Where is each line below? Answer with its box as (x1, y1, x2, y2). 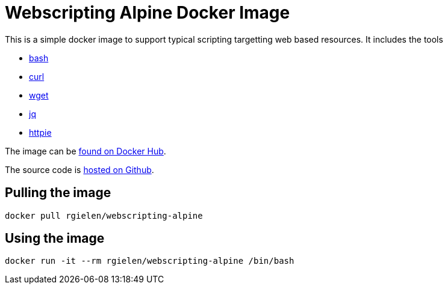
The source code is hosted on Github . (5, 164, 154, 175)
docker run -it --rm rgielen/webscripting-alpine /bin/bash (5, 256, 294, 266)
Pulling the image (5, 185, 111, 201)
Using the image (5, 231, 105, 246)
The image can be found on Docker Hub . (5, 145, 166, 156)
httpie (29, 127, 52, 138)
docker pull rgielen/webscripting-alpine (5, 210, 203, 221)
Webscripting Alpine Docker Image (5, 2, 290, 23)
